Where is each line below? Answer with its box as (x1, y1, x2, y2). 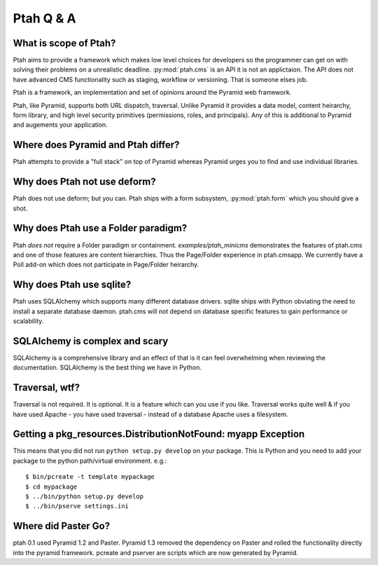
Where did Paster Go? (13, 520, 111, 532)
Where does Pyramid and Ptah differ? (13, 139, 180, 151)
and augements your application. (13, 121, 108, 129)
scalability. (13, 316, 44, 325)
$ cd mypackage (25, 482, 78, 491)
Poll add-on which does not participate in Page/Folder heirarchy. (13, 260, 199, 269)
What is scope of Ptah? (13, 37, 116, 49)
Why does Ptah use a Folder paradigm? (13, 222, 188, 234)
